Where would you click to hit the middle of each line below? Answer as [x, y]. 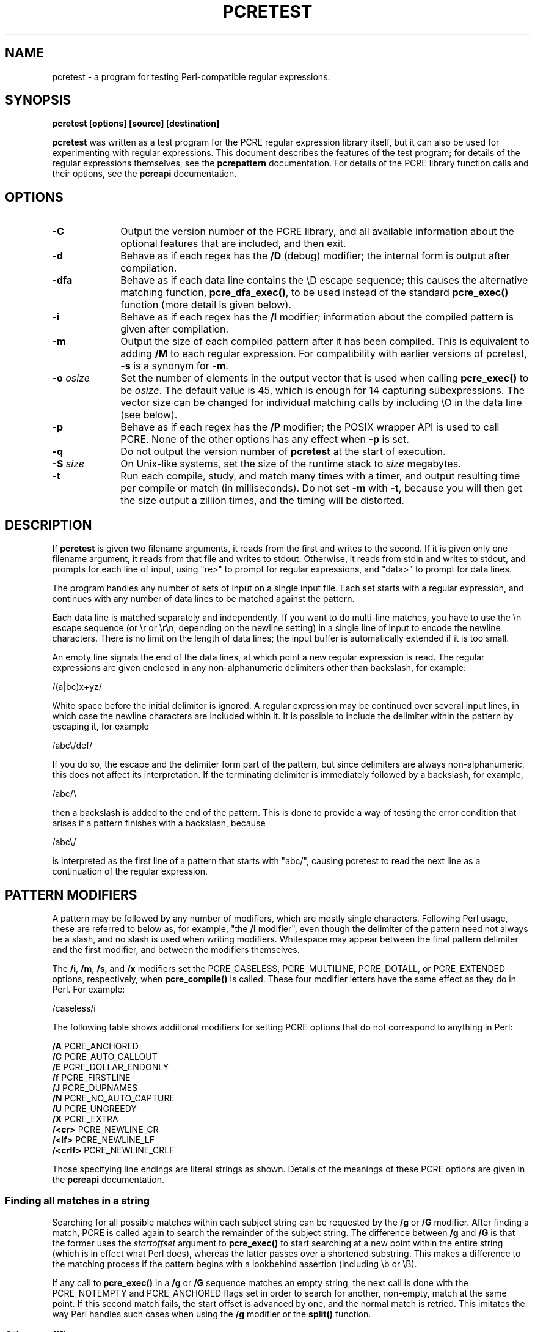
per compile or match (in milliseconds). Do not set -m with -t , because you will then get [321, 488]
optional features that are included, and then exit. [233, 244]
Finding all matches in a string [78, 1201]
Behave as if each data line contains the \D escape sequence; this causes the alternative [324, 280]
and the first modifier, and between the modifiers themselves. [176, 949]
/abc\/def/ [72, 746]
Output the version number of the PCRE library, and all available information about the [317, 231]
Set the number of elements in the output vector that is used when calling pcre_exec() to [325, 378]
